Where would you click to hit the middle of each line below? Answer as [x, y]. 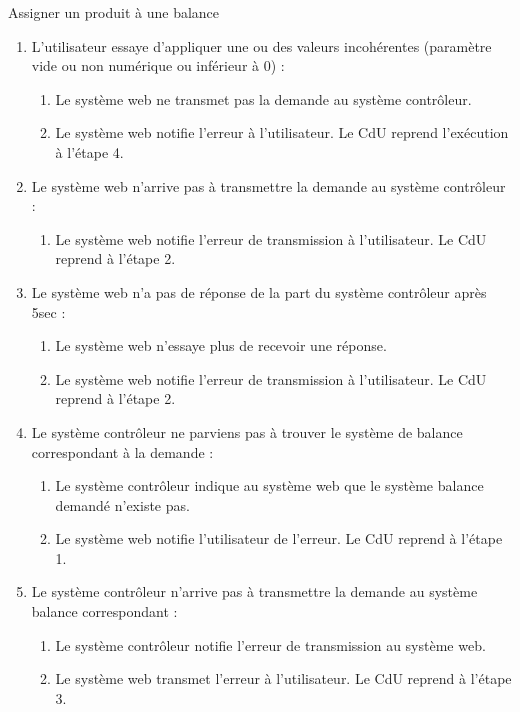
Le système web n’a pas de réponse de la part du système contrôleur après [259, 291]
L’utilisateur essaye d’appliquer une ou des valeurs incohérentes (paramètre [261, 45]
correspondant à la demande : [122, 451]
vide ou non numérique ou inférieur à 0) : [158, 65]
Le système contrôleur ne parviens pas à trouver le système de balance [247, 431]
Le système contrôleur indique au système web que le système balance [269, 485]
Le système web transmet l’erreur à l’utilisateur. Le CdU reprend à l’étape [283, 678]
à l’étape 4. [89, 151]
